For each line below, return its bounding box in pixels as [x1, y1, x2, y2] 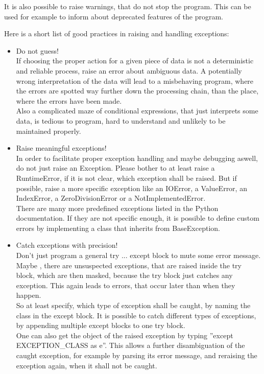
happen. [16, 290, 41, 300]
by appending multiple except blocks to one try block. [16, 320, 185, 331]
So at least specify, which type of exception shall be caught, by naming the [16, 300, 251, 311]
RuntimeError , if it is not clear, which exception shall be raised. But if [16, 172, 237, 183]
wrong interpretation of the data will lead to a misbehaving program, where [16, 75, 254, 86]
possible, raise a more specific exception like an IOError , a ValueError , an [16, 182, 247, 193]
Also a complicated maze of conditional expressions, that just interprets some [16, 105, 258, 116]
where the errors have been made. [16, 95, 122, 106]
